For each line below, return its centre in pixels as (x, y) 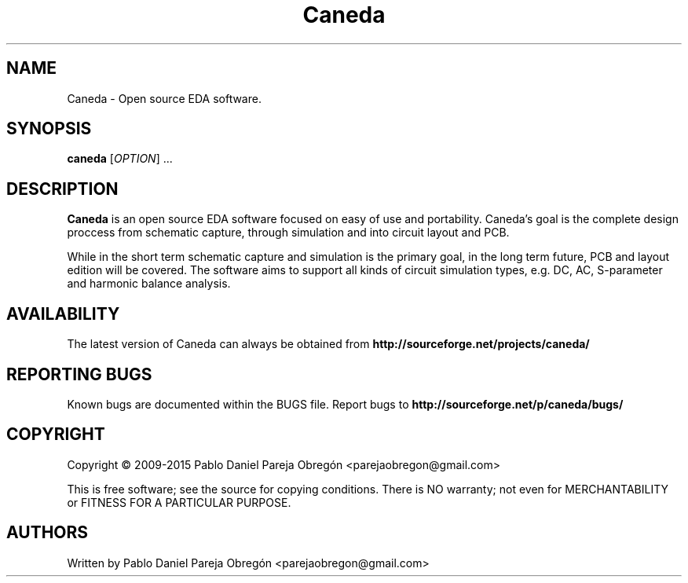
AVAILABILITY (63, 313)
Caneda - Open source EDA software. (164, 98)
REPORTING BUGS (79, 374)
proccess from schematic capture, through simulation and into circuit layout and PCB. (288, 233)
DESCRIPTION (62, 189)
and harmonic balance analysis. (149, 284)
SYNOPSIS (49, 129)
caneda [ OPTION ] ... (120, 159)
